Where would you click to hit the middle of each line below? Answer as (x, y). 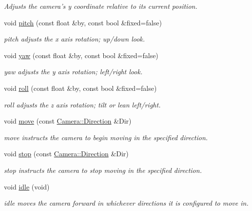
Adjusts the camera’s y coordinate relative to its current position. (101, 6)
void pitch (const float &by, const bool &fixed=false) (83, 22)
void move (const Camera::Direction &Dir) (68, 121)
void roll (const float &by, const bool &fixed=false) (80, 88)
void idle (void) (27, 186)
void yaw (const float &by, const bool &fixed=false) (81, 55)
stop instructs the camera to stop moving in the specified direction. (103, 170)
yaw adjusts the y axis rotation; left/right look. (73, 72)
